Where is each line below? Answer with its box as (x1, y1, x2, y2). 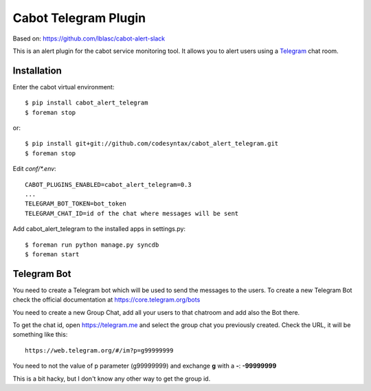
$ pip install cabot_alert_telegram (25, 99, 148, 107)
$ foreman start (25, 250, 80, 258)
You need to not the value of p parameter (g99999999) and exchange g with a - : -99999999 (12, 361, 277, 370)
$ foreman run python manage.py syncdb (25, 241, 159, 249)
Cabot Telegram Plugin (12, 10, 146, 25)
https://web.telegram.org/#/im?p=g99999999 (25, 346, 174, 354)
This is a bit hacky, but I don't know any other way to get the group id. (12, 375, 211, 383)
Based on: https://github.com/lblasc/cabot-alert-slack (12, 34, 166, 43)
